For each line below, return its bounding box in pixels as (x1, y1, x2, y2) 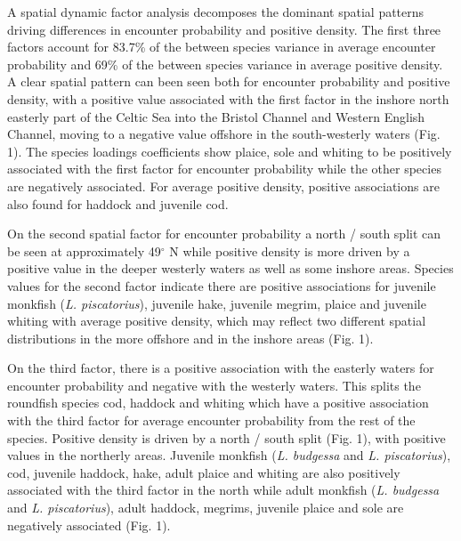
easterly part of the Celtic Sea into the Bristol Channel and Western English (7, 107, 425, 125)
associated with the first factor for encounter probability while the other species (7, 159, 441, 178)
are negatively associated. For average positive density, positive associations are (7, 176, 440, 195)
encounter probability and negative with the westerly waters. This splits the (7, 375, 421, 394)
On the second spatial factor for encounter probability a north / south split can (7, 224, 441, 243)
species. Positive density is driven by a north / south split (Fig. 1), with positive (7, 428, 446, 447)
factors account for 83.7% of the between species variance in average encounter (7, 37, 436, 56)
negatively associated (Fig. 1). (7, 515, 171, 534)
